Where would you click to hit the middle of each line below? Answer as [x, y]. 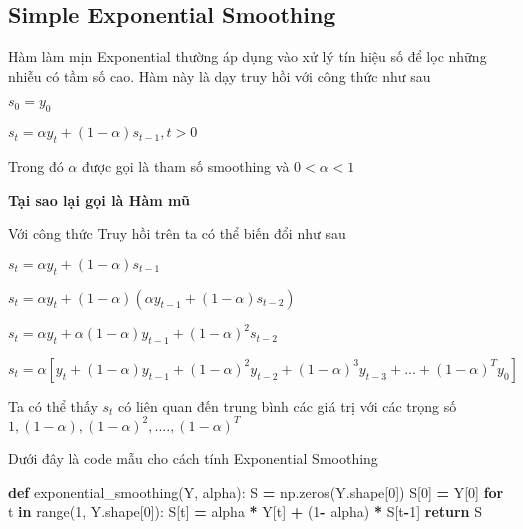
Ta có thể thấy [53, 405]
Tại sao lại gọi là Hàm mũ [99, 199]
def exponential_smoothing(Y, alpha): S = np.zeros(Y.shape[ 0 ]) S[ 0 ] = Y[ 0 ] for [256, 491]
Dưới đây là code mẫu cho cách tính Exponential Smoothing [193, 457]
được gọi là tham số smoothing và [185, 165]
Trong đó [36, 165]
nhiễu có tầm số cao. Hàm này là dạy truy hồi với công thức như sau [219, 75]
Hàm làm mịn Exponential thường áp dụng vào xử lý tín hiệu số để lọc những [247, 56]
